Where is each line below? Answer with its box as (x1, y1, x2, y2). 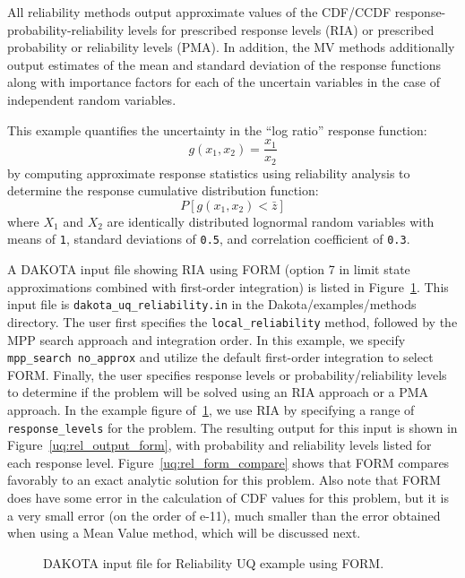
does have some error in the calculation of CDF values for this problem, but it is (7, 488, 449, 507)
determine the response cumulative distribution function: (7, 181, 319, 200)
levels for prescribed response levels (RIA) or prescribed (127, 20, 435, 39)
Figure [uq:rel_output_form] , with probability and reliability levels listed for (7, 436, 432, 454)
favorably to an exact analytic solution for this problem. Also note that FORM (7, 470, 441, 489)
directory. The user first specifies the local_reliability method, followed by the (7, 312, 458, 331)
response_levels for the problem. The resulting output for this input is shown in (7, 418, 458, 436)
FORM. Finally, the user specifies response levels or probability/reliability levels (7, 365, 447, 384)
